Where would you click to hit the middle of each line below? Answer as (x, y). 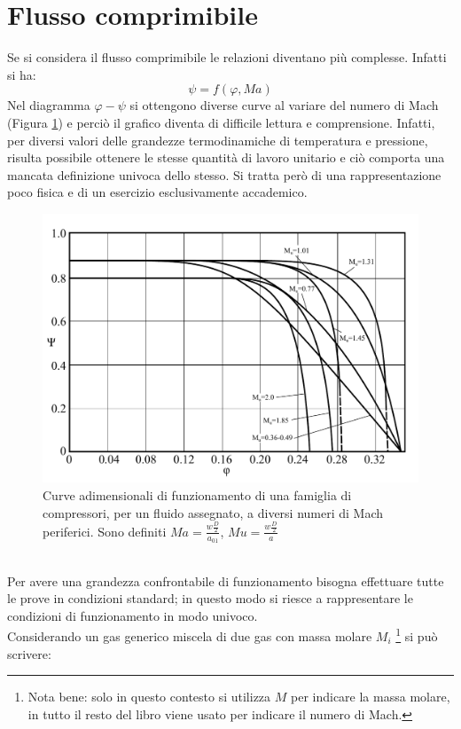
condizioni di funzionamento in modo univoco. (133, 615)
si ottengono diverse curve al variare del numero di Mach (284, 105)
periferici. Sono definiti (105, 531)
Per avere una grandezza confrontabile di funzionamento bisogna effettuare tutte (226, 580)
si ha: (22, 74)
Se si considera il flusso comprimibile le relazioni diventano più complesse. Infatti (227, 57)
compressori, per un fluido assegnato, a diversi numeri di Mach (213, 512)
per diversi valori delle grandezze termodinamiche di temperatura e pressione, (218, 140)
